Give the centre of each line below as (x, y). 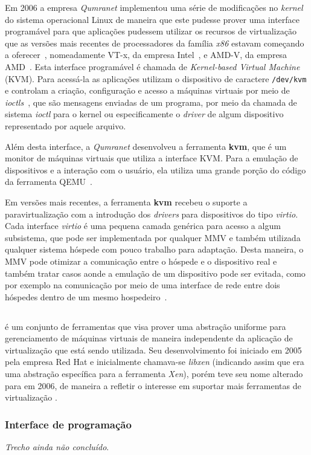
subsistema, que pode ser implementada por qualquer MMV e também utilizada (153, 237)
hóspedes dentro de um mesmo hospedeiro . (86, 296)
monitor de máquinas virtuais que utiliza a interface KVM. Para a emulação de (152, 158)
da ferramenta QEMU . (49, 182)
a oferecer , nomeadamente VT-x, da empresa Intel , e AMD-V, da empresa (146, 55)
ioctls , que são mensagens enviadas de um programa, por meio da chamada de (151, 102)
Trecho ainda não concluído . (57, 447)
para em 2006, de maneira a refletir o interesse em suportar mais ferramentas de (153, 385)
